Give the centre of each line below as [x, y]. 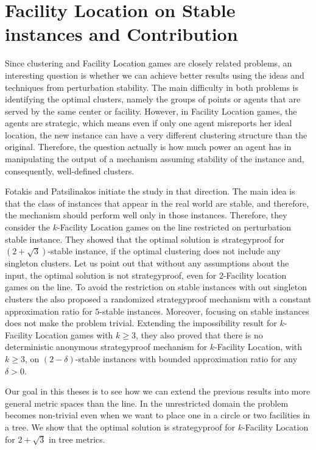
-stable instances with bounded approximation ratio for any [186, 358]
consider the [28, 227]
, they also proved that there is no [199, 334]
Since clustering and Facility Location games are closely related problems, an [149, 63]
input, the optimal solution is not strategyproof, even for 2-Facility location [146, 275]
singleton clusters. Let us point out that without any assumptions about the [147, 263]
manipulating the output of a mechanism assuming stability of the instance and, [155, 159]
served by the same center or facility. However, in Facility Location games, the [151, 111]
